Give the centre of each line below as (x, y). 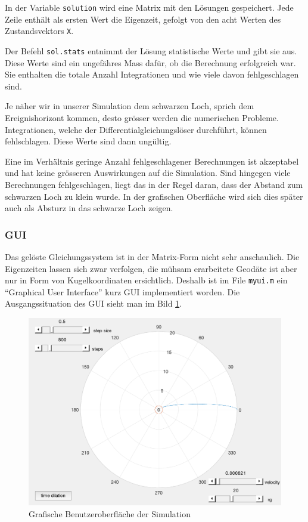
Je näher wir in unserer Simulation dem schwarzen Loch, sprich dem (130, 106)
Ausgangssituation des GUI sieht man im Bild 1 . (94, 303)
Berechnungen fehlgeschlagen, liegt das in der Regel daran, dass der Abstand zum (154, 184)
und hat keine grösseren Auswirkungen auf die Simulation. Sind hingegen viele (148, 173)
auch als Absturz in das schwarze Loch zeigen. (89, 208)
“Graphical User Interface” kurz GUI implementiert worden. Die (122, 291)
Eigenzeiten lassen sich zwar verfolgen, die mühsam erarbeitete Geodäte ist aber (151, 268)
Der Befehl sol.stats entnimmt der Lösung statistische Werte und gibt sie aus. (151, 50)
